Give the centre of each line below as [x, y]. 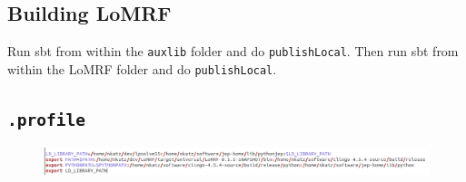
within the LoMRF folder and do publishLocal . [142, 68]
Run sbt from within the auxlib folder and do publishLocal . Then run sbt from [233, 51]
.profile [46, 120]
